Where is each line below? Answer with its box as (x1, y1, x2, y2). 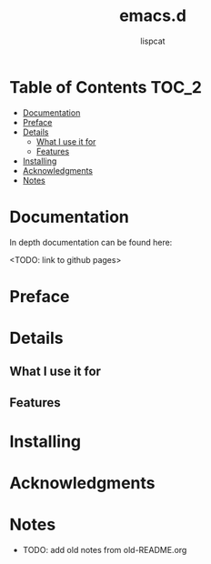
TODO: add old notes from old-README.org (22, 545, 187, 556)
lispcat (140, 35, 166, 46)
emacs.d (119, 5, 186, 26)
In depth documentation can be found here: (9, 237, 173, 247)
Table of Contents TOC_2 (9, 76, 203, 97)
